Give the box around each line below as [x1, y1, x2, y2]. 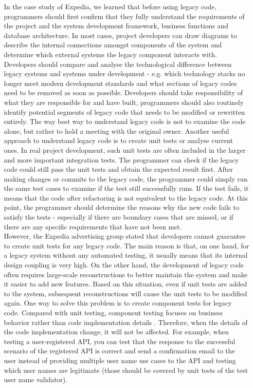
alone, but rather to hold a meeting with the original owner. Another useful [4, 125, 229, 136]
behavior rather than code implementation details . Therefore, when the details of [4, 317, 248, 327]
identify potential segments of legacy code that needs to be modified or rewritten [4, 106, 245, 117]
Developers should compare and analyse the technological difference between [4, 59, 232, 69]
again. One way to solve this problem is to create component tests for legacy [4, 298, 232, 308]
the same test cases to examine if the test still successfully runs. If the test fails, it [4, 183, 249, 193]
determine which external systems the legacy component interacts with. [4, 49, 217, 59]
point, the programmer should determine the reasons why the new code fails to [4, 202, 239, 212]
